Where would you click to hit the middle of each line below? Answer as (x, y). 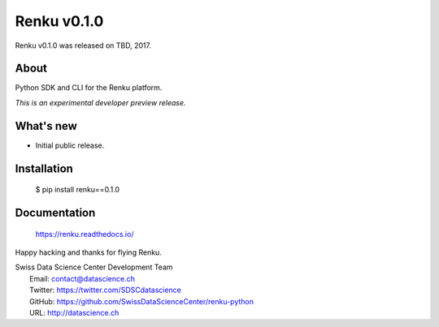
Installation (44, 168)
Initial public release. (70, 145)
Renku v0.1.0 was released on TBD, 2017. (83, 45)
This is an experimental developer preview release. (100, 102)
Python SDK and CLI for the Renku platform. (89, 88)
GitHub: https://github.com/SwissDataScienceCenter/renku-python (141, 301)
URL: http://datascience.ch (74, 312)
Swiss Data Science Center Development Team (94, 267)
